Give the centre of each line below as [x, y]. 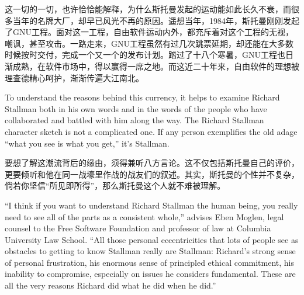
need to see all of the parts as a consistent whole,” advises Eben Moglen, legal [144, 216]
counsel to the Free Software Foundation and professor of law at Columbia [138, 228]
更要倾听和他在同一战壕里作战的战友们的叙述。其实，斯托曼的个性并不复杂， [152, 174]
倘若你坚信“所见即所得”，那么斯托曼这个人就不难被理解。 [115, 185]
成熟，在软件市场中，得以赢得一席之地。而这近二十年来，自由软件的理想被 [156, 66]
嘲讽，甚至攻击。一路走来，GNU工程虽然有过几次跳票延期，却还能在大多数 [149, 43]
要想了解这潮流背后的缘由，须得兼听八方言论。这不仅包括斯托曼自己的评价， [152, 163]
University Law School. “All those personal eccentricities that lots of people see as [152, 239]
